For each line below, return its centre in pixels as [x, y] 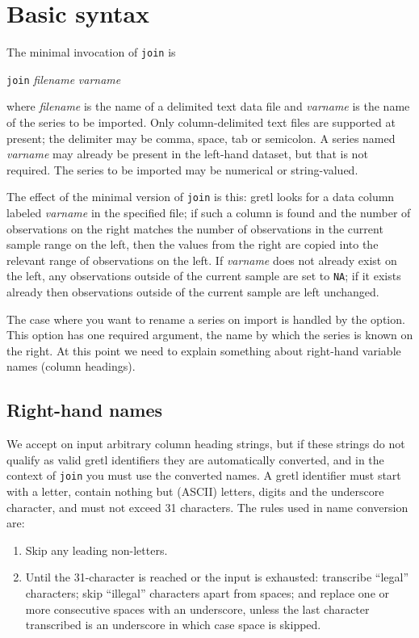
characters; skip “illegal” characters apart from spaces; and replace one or [207, 593]
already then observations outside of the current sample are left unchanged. [193, 292]
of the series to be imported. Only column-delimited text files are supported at [201, 122]
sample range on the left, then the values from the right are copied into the [193, 244]
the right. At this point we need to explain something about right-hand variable [204, 350]
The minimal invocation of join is [91, 52]
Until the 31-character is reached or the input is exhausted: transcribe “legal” [217, 577]
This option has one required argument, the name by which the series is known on [210, 335]
